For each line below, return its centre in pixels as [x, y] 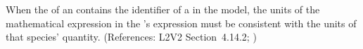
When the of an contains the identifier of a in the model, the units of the [163, 9]
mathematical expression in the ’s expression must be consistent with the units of [181, 23]
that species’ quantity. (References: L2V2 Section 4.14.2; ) [131, 37]
